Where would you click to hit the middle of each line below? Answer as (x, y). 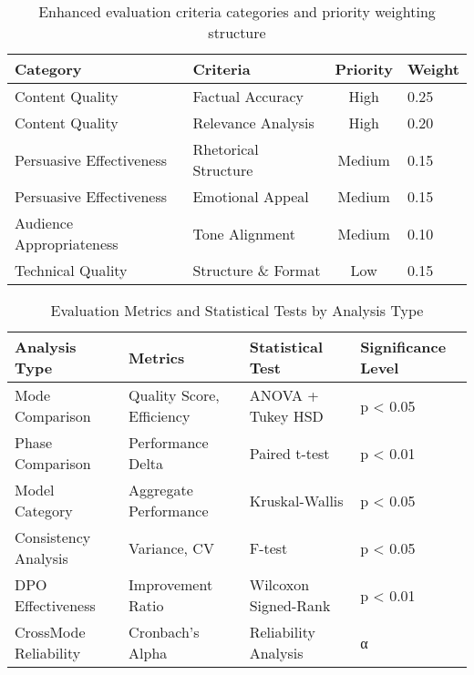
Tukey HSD (286, 416)
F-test (268, 547)
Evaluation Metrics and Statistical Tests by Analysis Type (237, 310)
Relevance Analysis (253, 123)
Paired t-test (289, 453)
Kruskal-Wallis (296, 500)
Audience (44, 223)
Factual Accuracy (248, 96)
